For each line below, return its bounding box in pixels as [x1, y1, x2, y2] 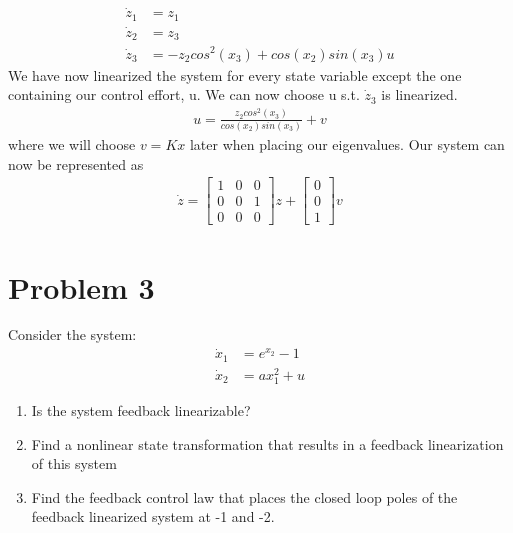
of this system [31, 453, 117, 474]
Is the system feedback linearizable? [31, 400, 251, 421]
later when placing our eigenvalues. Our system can [189, 134, 505, 155]
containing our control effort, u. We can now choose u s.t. [8, 84, 360, 105]
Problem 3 [8, 266, 155, 307]
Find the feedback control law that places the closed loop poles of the [31, 486, 458, 507]
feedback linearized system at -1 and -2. [31, 506, 275, 527]
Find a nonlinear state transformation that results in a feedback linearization [31, 433, 504, 454]
